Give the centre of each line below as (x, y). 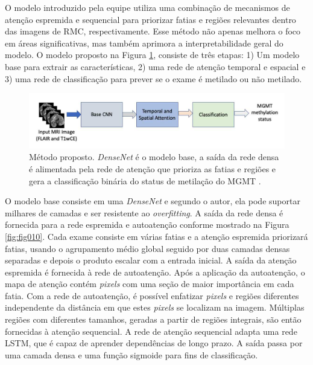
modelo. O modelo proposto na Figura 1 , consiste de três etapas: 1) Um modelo (152, 55)
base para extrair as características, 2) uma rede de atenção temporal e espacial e (155, 66)
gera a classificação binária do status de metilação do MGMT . (145, 180)
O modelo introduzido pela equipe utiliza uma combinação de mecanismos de (147, 7)
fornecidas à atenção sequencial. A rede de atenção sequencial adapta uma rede (151, 331)
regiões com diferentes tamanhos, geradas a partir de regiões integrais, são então (153, 319)
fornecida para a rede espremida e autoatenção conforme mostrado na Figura (147, 224)
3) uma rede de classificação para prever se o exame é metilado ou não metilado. (153, 78)
